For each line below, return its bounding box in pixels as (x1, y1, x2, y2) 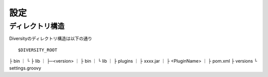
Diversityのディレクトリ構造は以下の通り (9, 36, 93, 41)
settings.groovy (9, 65, 42, 71)
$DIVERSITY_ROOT (18, 47, 58, 53)
